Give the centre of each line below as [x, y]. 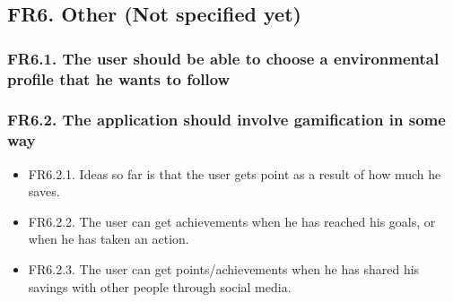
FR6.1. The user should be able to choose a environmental [223, 58]
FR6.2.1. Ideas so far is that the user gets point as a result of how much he [235, 173]
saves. [44, 191]
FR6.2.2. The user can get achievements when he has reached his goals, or [232, 221]
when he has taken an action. [109, 239]
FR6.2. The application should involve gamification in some [226, 120]
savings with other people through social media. [160, 286]
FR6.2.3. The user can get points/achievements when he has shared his [224, 269]
